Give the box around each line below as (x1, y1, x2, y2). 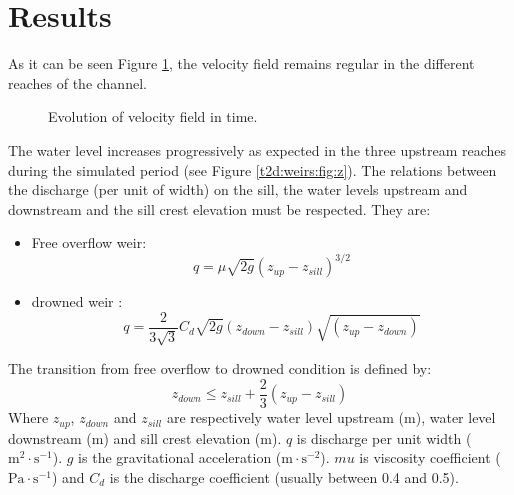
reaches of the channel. (8, 72, 147, 93)
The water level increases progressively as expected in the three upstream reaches (8, 139, 507, 160)
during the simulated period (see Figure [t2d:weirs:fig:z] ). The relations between (8, 159, 497, 180)
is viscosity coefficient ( (359, 447, 501, 468)
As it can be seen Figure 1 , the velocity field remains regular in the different (8, 53, 475, 74)
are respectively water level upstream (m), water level (166, 407, 496, 428)
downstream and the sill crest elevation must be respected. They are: (8, 198, 431, 219)
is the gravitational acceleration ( (78, 447, 282, 468)
